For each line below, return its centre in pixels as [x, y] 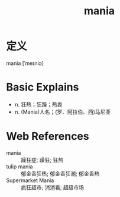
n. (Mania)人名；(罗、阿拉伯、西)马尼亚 [63, 112]
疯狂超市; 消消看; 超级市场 [53, 187]
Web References [48, 137]
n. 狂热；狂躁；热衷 [39, 104]
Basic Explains [43, 87]
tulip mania [20, 166]
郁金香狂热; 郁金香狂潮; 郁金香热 [60, 173]
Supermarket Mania [30, 180]
